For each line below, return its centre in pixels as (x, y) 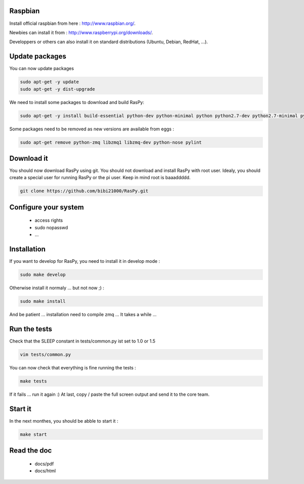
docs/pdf (44, 464)
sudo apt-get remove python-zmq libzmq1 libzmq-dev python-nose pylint (111, 142)
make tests (33, 381)
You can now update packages (42, 68)
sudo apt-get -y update (50, 82)
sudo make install (43, 301)
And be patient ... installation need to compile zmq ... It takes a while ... (83, 315)
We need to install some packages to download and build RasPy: (77, 102)
